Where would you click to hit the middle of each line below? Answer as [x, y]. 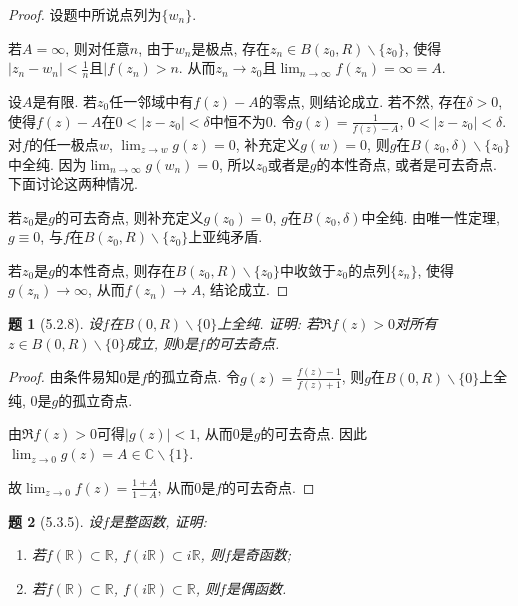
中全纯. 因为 [47, 163]
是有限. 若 [65, 101]
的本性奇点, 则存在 [115, 269]
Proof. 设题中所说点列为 [85, 14]
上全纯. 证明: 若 [268, 323]
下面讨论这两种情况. [73, 183]
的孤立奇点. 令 [193, 376]
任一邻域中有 [151, 101]
